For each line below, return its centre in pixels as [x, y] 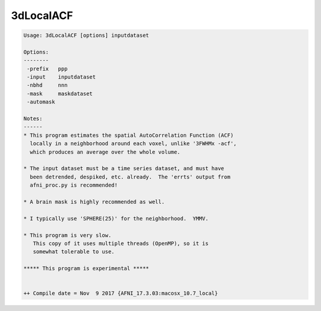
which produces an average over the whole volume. [105, 152]
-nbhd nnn [47, 85]
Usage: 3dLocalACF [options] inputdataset [86, 35]
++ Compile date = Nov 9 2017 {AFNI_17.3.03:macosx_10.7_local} [121, 293]
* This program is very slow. [67, 235]
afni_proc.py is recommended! [74, 185]
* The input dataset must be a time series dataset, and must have [124, 169]
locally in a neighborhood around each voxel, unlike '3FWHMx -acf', [133, 144]
